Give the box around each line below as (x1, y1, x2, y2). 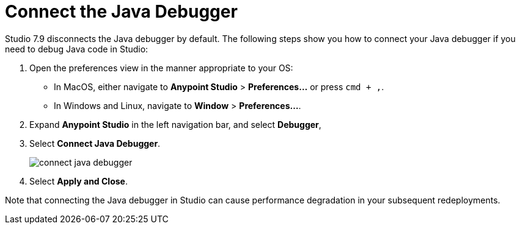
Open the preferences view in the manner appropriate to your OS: (29, 62, 293, 73)
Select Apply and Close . (29, 175, 128, 186)
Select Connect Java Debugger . (29, 138, 161, 149)
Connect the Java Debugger (5, 1, 238, 22)
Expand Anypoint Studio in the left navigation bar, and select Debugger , (29, 119, 321, 130)
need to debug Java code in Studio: (5, 43, 148, 54)
